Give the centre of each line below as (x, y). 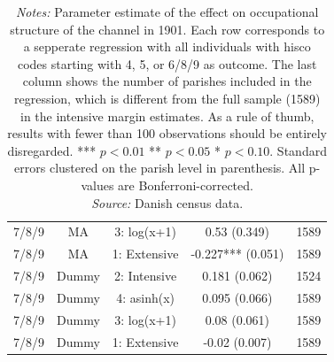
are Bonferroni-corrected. (186, 185)
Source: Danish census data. (167, 202)
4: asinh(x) (145, 297)
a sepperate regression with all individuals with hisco (167, 46)
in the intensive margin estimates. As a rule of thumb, (167, 116)
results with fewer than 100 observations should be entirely (167, 133)
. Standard (298, 150)
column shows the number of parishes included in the (167, 81)
